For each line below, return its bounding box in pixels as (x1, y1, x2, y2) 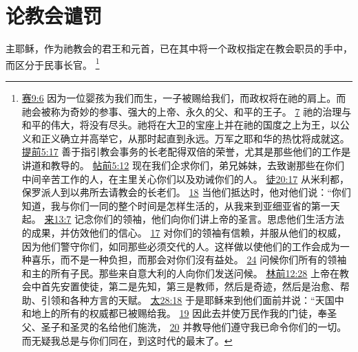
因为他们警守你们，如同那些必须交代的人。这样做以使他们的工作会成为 (21, 239, 340, 253)
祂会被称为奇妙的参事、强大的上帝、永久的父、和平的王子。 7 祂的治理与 (21, 104, 352, 118)
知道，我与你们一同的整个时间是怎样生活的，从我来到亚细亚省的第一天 (21, 198, 340, 212)
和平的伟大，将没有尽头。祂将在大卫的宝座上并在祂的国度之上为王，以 (21, 118, 340, 132)
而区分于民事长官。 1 (6, 55, 100, 71)
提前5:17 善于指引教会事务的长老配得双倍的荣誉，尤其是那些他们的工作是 (21, 144, 351, 159)
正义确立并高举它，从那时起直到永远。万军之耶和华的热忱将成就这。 (41, 131, 350, 145)
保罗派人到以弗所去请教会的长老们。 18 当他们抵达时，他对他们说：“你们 (21, 185, 351, 199)
